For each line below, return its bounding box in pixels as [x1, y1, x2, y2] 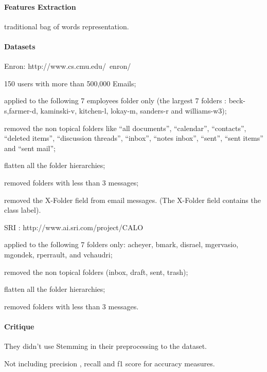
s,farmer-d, [4, 105, 38, 116]
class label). [4, 204, 41, 215]
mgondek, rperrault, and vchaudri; [4, 249, 113, 259]
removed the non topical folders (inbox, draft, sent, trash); [4, 266, 188, 277]
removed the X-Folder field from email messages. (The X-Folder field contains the [4, 194, 261, 205]
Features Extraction [4, 1, 76, 12]
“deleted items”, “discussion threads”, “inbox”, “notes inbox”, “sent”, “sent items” [4, 133, 263, 143]
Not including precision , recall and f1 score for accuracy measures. [4, 358, 215, 368]
